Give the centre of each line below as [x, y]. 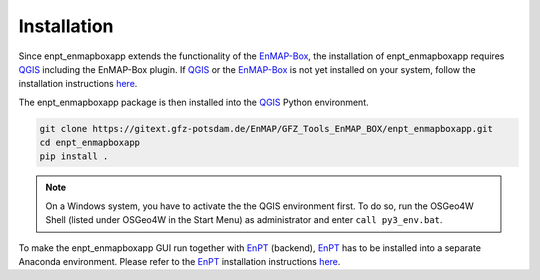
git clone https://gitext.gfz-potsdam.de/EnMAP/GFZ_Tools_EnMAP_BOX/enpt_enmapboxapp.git [266, 128]
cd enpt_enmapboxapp [89, 143]
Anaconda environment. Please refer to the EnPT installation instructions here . [179, 262]
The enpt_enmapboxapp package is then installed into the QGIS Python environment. [193, 102]
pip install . [74, 156]
